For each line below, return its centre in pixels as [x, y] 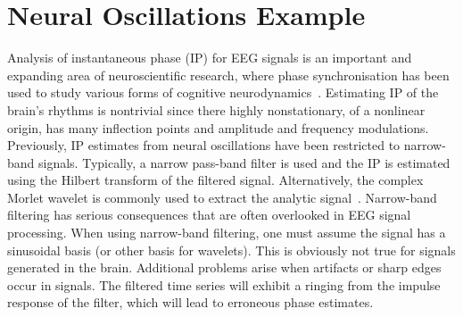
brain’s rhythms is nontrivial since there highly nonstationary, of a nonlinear [216, 109]
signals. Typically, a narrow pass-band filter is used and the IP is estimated [244, 162]
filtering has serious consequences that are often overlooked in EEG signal [209, 215]
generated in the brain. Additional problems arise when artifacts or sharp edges [224, 267]
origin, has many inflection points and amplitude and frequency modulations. [218, 127]
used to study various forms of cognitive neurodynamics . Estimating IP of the [223, 92]
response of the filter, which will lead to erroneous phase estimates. [190, 302]
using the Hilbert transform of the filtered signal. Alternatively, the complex [215, 180]
